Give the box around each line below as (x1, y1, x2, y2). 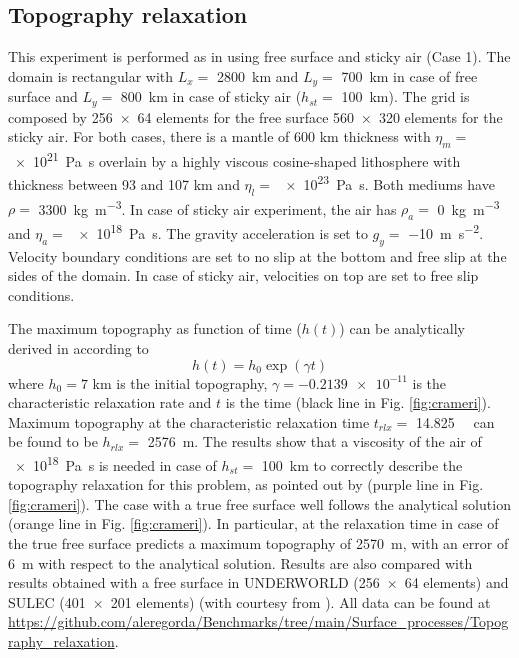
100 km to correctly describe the (261, 454, 463, 475)
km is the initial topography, (92, 372, 268, 393)
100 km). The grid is (341, 86, 470, 107)
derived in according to (8, 338, 149, 359)
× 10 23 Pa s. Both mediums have (285, 171, 495, 194)
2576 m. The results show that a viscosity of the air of (147, 431, 482, 452)
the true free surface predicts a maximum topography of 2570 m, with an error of (8, 533, 509, 554)
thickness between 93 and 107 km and (8, 174, 240, 194)
